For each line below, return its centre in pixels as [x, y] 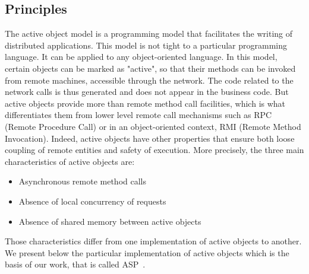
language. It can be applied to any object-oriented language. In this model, [141, 57]
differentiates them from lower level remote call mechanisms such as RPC [138, 115]
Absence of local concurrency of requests [92, 201]
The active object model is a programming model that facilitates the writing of [149, 34]
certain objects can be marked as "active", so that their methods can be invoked [150, 68]
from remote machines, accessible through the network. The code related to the [149, 80]
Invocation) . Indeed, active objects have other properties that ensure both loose [150, 138]
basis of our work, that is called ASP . [75, 264]
